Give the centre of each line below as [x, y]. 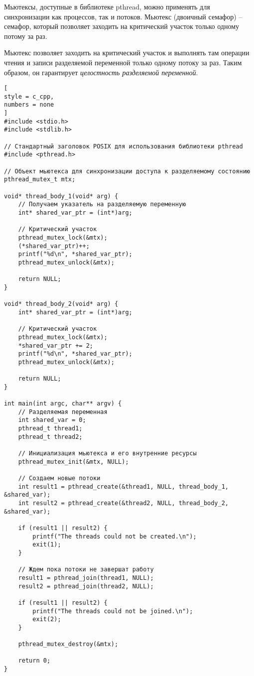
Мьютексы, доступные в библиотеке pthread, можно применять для [107, 6]
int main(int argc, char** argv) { [63, 404]
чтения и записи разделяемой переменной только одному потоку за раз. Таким [123, 62]
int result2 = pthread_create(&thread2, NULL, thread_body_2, [124, 503]
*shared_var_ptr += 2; [56, 345]
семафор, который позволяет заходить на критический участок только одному [122, 26]
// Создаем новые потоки [59, 478]
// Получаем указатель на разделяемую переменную [102, 204]
